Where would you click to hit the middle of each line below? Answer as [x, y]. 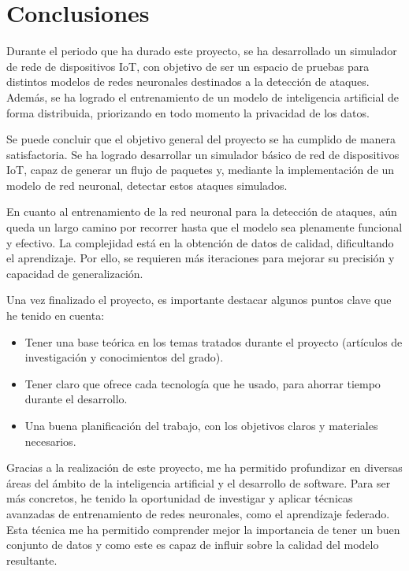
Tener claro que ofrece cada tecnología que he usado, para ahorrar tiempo [203, 383]
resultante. [32, 560]
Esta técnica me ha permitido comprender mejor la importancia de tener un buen [203, 529]
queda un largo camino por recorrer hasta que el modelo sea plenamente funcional [204, 227]
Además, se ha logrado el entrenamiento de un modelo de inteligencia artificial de [203, 96]
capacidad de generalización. [75, 273]
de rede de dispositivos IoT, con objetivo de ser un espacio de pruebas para [188, 66]
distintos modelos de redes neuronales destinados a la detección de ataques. [188, 82]
